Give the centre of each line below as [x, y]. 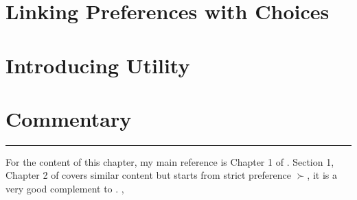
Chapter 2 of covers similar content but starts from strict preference [149, 175]
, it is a [322, 175]
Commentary [69, 118]
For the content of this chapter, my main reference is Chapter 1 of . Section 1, [170, 161]
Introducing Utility [98, 65]
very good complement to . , [65, 189]
